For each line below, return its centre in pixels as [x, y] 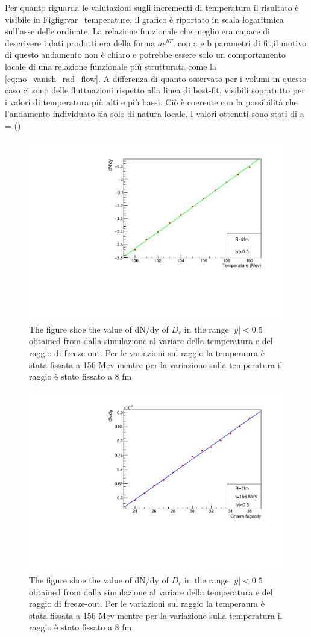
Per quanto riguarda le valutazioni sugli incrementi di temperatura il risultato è [152, 7]
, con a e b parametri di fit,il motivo [240, 42]
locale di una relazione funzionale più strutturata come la [111, 66]
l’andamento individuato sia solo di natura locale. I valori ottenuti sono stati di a [155, 114]
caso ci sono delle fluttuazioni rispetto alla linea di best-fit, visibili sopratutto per [155, 90]
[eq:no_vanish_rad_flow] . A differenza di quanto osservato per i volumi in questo [156, 78]
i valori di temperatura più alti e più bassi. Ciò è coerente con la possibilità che [151, 102]
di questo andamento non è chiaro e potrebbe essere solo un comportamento [145, 55]
